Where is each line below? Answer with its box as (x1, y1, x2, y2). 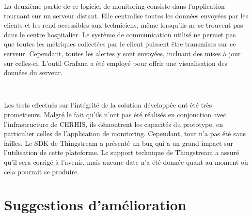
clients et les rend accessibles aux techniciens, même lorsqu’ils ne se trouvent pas (4, 20, 243, 30)
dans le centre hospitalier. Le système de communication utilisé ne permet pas (4, 29, 236, 39)
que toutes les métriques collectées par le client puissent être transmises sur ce (4, 39, 236, 49)
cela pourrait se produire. (4, 166, 79, 176)
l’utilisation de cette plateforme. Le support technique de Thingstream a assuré (4, 147, 239, 157)
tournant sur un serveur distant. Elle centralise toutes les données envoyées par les (4, 10, 248, 20)
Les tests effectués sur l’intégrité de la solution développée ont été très (4, 100, 212, 110)
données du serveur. (4, 67, 63, 77)
